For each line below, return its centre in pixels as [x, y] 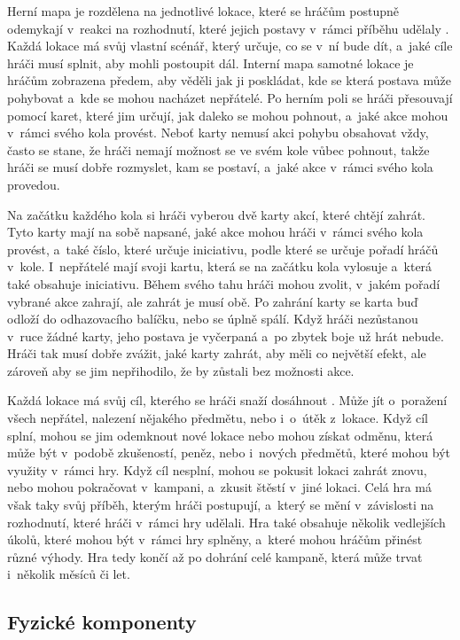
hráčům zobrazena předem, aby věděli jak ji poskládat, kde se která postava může [229, 80]
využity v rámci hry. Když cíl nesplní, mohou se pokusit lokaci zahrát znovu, [217, 469]
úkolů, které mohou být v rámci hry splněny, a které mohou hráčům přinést [215, 539]
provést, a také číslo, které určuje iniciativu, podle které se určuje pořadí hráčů [223, 249]
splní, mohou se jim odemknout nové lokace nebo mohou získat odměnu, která [220, 435]
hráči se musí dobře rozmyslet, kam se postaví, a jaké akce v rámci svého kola [220, 167]
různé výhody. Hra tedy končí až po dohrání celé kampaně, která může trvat [215, 556]
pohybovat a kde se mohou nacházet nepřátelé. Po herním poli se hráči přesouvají [230, 97]
